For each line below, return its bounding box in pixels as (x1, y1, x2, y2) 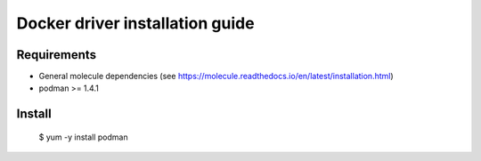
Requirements (16, 47, 97, 62)
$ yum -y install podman (38, 132, 128, 142)
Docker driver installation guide (16, 13, 255, 33)
